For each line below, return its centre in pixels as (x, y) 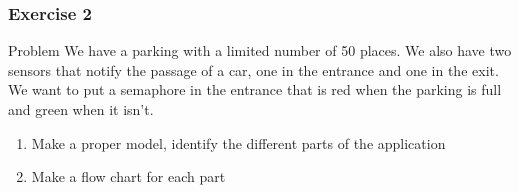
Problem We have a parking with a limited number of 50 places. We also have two (260, 50)
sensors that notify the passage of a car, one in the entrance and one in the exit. (253, 69)
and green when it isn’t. (81, 109)
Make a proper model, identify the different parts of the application (238, 142)
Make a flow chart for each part (128, 176)
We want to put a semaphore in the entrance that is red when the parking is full (255, 89)
